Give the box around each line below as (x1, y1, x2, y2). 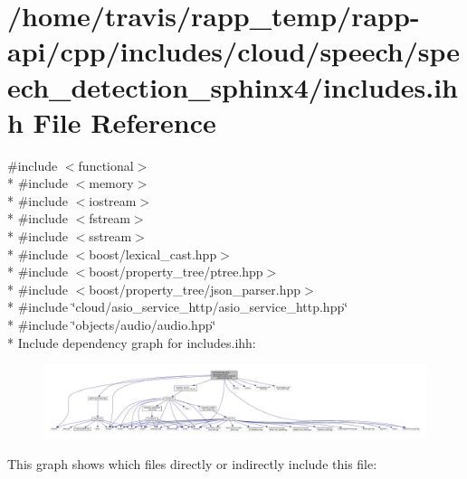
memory (89, 174, 134, 193)
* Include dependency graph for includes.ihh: (7, 333, 256, 352)
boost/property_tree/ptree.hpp (89, 262, 263, 281)
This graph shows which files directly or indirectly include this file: (7, 454, 377, 473)
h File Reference (7, 103, 216, 140)
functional (78, 155, 134, 174)
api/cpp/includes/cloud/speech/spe (7, 33, 461, 70)
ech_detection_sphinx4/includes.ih (7, 68, 458, 105)
